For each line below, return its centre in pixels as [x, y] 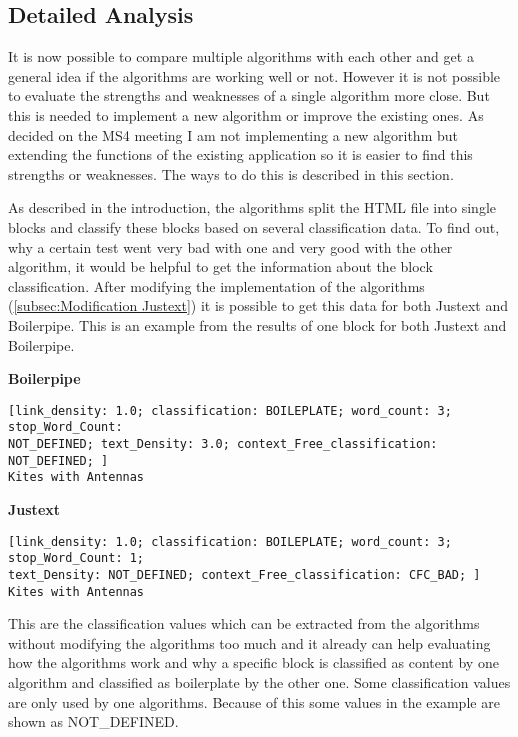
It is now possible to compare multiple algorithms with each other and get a [241, 56]
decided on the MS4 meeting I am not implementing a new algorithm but [233, 134]
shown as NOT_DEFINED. [93, 721]
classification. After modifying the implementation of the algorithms [216, 285]
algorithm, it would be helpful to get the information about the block [220, 266]
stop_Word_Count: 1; [76, 558]
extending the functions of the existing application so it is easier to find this [240, 154]
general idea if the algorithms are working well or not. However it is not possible [254, 75]
